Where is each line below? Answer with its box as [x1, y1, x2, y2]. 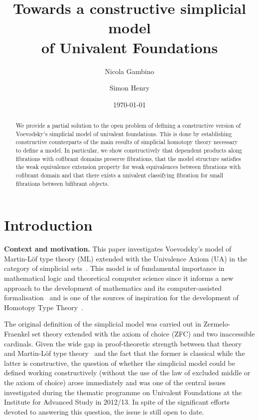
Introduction [4, 215, 93, 235]
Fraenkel [4, 329, 30, 339]
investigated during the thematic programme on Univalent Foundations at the [4, 387, 242, 397]
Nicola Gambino [105, 66, 154, 76]
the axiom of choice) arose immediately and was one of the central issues [4, 377, 226, 387]
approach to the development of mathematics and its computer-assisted [4, 282, 222, 293]
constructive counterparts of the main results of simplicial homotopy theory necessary [15, 138, 238, 146]
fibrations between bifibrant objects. [15, 179, 109, 187]
